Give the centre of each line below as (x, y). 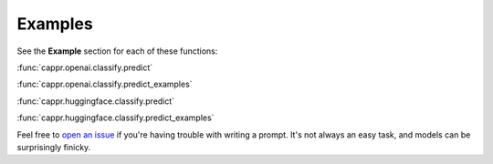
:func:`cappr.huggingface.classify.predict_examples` (115, 118)
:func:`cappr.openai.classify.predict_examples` (105, 84)
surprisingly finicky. (54, 147)
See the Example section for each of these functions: (117, 51)
